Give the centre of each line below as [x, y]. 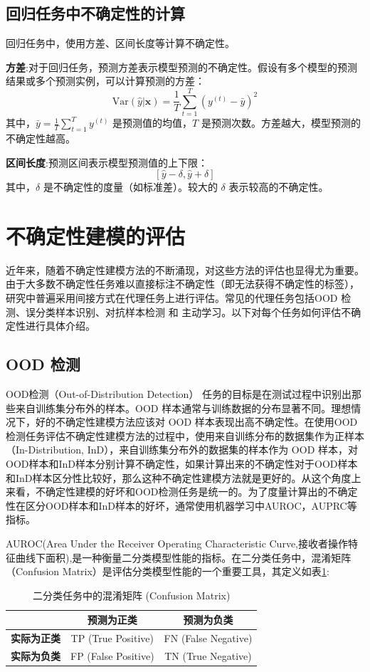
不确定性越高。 [41, 138]
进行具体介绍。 [60, 326]
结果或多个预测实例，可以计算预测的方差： [105, 81]
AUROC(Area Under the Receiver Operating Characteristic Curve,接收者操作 [177, 543]
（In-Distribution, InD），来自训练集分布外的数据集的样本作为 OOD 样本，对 [182, 450]
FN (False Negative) [208, 638]
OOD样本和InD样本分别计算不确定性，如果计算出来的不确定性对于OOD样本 [182, 463]
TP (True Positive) [112, 638]
